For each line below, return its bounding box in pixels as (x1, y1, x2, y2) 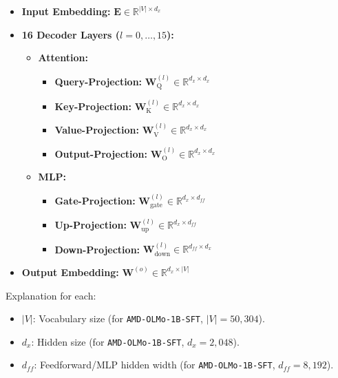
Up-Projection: (54, 218, 127, 232)
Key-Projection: (54, 98, 132, 113)
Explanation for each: (6, 288, 96, 302)
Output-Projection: (54, 146, 147, 160)
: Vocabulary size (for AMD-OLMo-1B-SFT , (32, 311, 203, 326)
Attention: (38, 50, 88, 65)
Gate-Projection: (54, 193, 136, 207)
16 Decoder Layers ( (21, 27, 120, 41)
